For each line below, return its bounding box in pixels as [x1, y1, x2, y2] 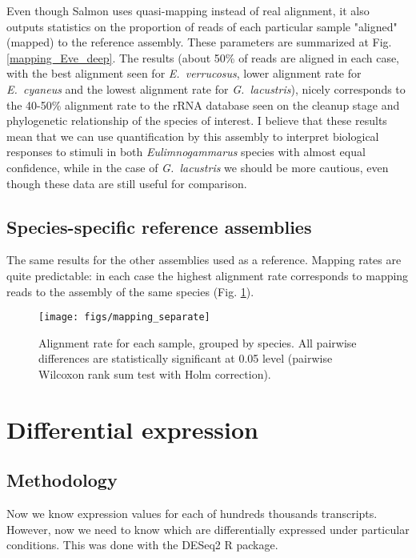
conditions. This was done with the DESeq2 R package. [6, 536, 278, 553]
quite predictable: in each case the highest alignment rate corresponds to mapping [6, 267, 409, 283]
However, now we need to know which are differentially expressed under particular [6, 520, 410, 537]
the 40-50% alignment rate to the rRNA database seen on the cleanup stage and [6, 96, 400, 113]
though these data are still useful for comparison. [6, 175, 247, 191]
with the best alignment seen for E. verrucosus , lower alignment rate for [6, 65, 362, 82]
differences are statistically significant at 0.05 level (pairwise [38, 350, 333, 367]
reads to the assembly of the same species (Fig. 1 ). [6, 283, 254, 299]
